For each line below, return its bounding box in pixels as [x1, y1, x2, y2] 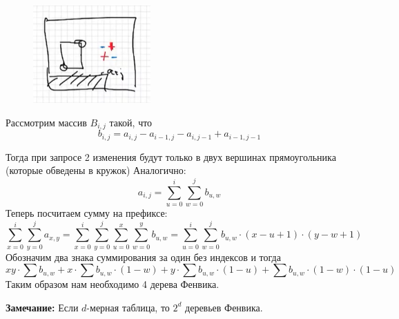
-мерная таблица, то [86, 300, 170, 314]
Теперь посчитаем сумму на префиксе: [6, 205, 168, 220]
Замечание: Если [6, 300, 79, 314]
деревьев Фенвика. [185, 300, 263, 314]
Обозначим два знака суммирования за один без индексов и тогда [6, 249, 281, 264]
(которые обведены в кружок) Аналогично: [6, 163, 186, 177]
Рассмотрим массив [6, 115, 87, 129]
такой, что [109, 115, 153, 129]
